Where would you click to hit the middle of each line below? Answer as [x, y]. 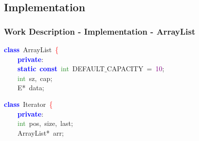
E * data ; [31, 88]
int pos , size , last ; [45, 123]
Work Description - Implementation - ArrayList [100, 31]
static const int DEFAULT [61, 69]
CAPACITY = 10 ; [136, 69]
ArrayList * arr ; [40, 132]
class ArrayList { [31, 49]
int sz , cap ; [35, 78]
